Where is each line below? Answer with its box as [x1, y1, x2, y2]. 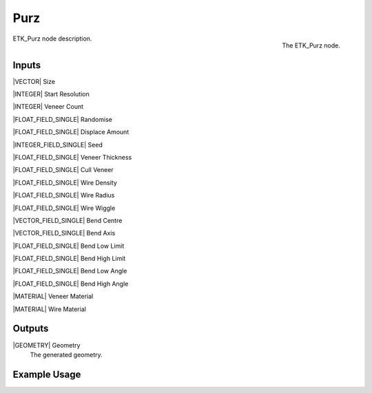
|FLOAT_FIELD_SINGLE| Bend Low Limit [12, 242, 125, 250]
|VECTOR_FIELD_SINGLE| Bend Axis [12, 229, 116, 237]
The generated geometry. [30, 350, 103, 359]
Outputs [12, 323, 49, 334]
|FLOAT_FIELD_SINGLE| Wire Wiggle [12, 204, 116, 212]
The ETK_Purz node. [282, 41, 340, 50]
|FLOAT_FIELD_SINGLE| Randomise [12, 115, 113, 123]
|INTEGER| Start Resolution [12, 90, 90, 98]
